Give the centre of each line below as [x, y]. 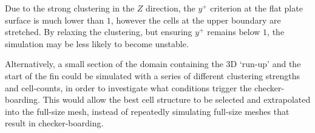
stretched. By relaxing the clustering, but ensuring [99, 32]
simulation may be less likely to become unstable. [97, 43]
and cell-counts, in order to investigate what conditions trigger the [128, 87]
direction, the [171, 8]
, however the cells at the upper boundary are [196, 20]
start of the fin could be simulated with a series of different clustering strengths [153, 75]
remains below [234, 32]
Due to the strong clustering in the [70, 8]
